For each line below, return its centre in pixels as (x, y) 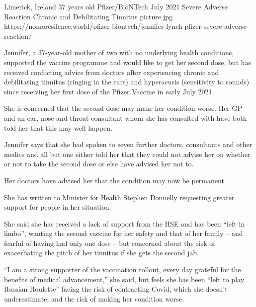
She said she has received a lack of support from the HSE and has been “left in (125, 223)
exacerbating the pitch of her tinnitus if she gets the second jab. (101, 253)
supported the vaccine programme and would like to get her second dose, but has (128, 62)
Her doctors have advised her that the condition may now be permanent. (115, 180)
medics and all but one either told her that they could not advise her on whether (127, 154)
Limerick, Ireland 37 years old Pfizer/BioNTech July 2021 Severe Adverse (116, 6)
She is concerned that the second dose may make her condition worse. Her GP (123, 108)
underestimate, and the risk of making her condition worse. (94, 298)
